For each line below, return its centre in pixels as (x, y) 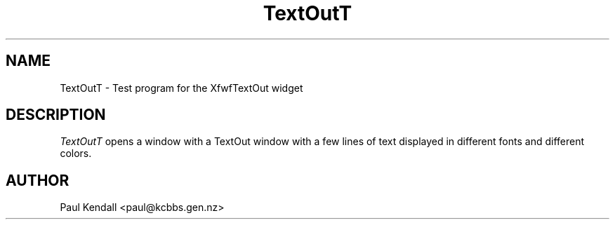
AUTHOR (38, 180)
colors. (76, 154)
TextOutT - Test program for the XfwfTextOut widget (181, 88)
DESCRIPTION (56, 115)
